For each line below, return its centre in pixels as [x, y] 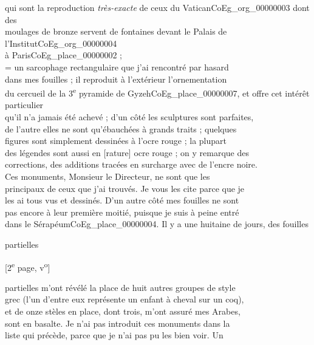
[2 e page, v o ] [28, 266]
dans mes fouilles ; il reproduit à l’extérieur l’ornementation [116, 79]
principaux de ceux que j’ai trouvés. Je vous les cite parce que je [125, 188]
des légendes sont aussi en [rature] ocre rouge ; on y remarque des [127, 152]
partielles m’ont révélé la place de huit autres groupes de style [120, 287]
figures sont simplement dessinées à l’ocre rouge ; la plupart [116, 141]
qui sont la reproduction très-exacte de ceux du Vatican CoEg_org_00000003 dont [157, 7]
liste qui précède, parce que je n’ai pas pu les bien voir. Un [114, 335]
